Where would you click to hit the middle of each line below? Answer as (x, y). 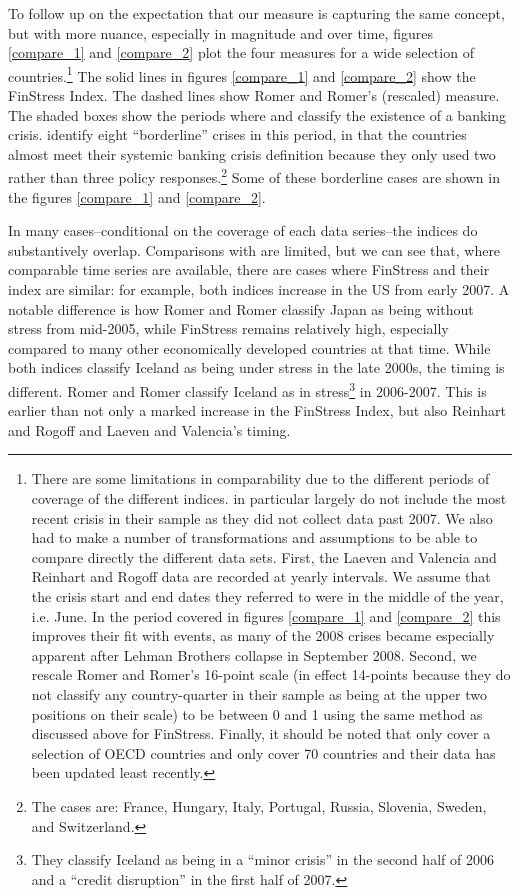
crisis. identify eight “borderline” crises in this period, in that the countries (237, 134)
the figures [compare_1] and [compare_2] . (137, 196)
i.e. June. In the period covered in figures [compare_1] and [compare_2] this (266, 615)
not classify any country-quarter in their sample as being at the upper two (259, 693)
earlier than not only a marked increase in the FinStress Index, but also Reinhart (257, 410)
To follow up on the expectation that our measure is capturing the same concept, (256, 13)
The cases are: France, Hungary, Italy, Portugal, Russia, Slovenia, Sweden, (259, 805)
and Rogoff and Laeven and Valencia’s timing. (149, 429)
